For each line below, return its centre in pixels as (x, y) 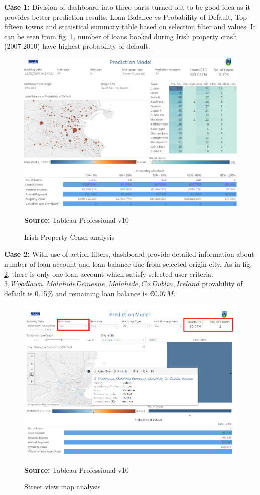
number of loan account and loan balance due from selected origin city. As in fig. (128, 264)
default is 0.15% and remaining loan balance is (76, 293)
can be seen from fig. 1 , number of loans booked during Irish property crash (121, 36)
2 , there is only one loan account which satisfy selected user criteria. (109, 273)
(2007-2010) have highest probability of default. (77, 46)
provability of (222, 283)
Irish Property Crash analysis (69, 237)
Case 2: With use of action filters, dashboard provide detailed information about (129, 254)
